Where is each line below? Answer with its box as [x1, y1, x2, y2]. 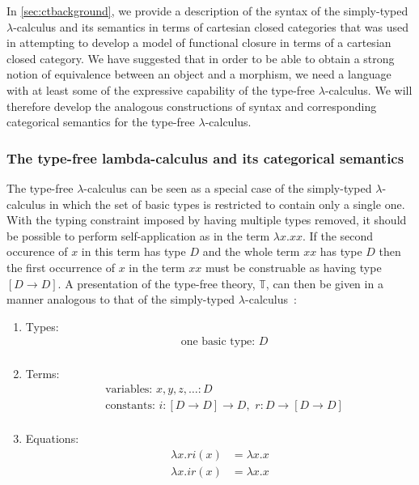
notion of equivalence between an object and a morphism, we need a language [6, 66, 391, 83]
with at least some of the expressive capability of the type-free [6, 81, 315, 98]
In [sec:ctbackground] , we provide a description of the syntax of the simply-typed [6, 2, 408, 19]
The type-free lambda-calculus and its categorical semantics [6, 147, 404, 168]
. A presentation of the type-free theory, [57, 274, 256, 291]
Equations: [25, 430, 79, 447]
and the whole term [202, 243, 300, 260]
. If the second [302, 227, 374, 244]
